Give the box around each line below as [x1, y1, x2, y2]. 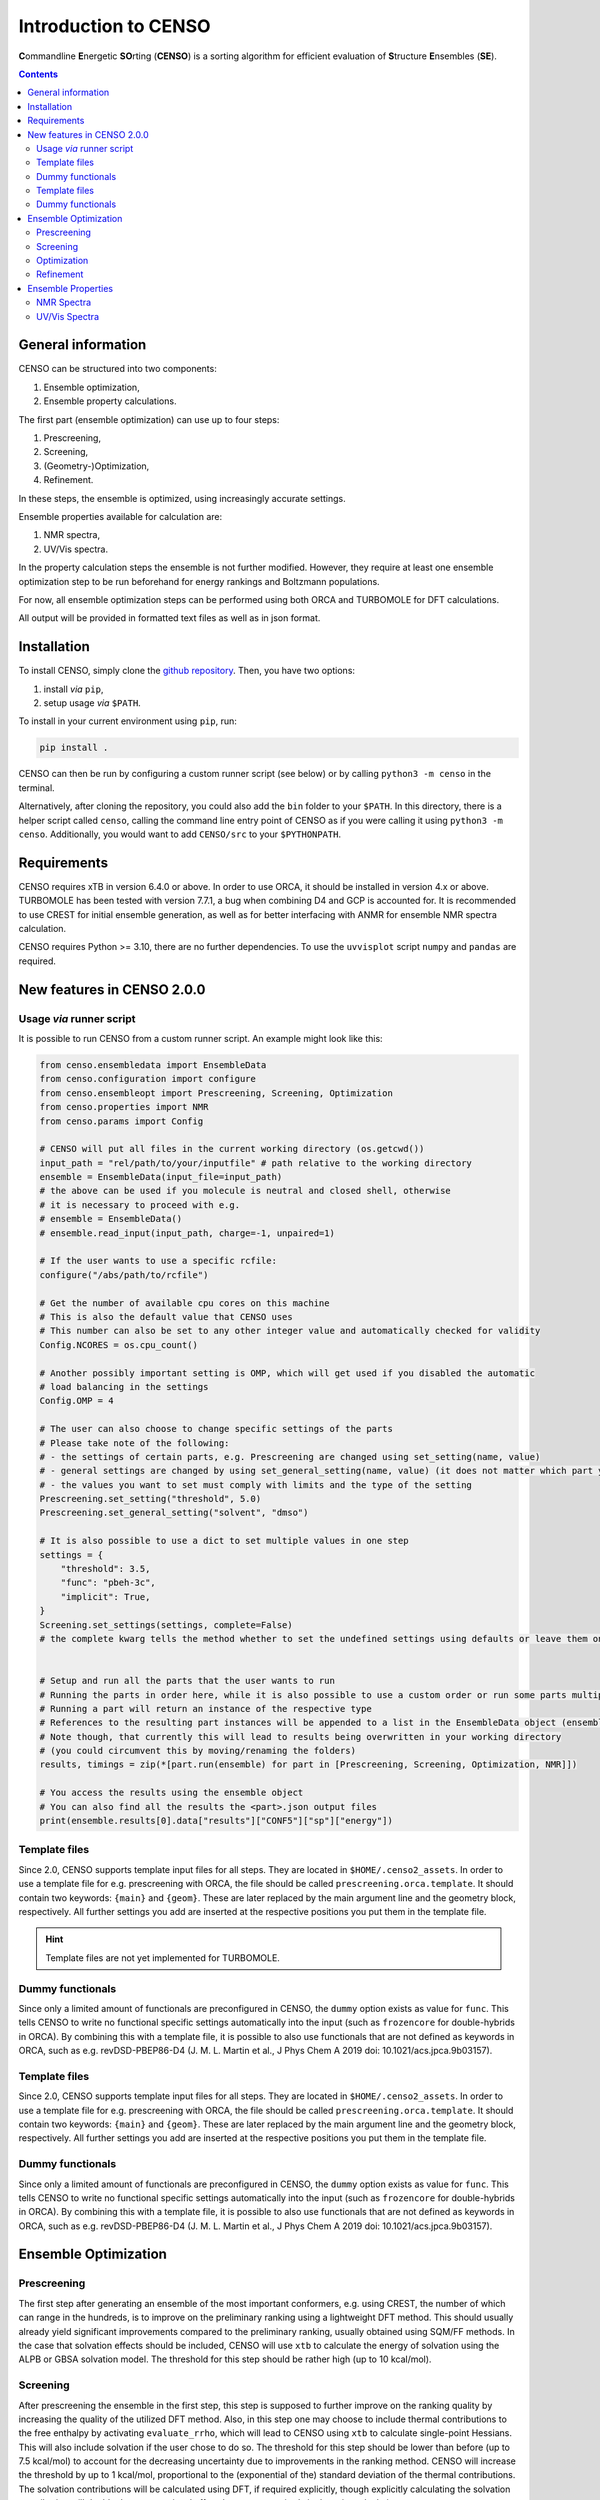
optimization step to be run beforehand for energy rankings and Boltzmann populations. [18, 575, 380, 587]
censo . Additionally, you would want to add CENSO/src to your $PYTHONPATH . [18, 828, 342, 840]
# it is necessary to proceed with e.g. [39, 1199, 240, 1210]
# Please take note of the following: [39, 1437, 230, 1449]
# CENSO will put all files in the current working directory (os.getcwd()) [39, 1143, 425, 1155]
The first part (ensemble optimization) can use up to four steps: [18, 413, 280, 425]
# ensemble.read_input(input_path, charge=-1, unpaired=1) [39, 1227, 335, 1239]
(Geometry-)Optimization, [43, 460, 150, 472]
